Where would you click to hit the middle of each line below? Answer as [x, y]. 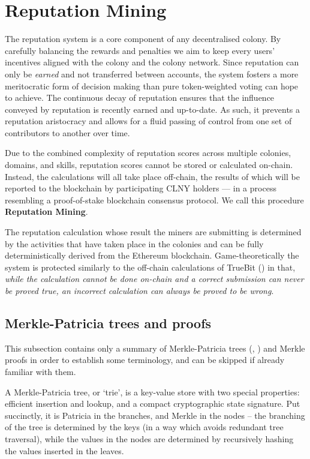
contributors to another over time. [67, 132]
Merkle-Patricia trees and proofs [108, 322]
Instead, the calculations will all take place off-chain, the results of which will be [152, 176]
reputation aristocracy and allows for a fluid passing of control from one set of [148, 121]
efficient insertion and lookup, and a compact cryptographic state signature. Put [153, 403]
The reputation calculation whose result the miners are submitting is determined [153, 232]
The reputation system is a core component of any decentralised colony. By [143, 39]
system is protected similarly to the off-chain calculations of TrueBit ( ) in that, [150, 267]
